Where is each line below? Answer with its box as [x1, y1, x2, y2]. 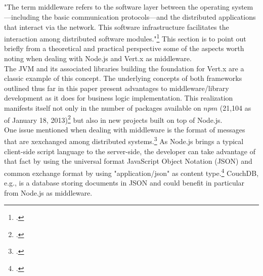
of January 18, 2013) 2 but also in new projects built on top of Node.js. [4, 113, 223, 125]
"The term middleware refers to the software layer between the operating [4, 2, 230, 12]
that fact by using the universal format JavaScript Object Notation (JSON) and [4, 156, 252, 166]
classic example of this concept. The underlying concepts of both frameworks [4, 73, 242, 83]
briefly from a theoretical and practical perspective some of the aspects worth [4, 43, 244, 54]
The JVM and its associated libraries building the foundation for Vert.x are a [4, 63, 244, 73]
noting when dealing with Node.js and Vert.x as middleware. [4, 53, 192, 64]
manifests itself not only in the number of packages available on [4, 102, 201, 113]
